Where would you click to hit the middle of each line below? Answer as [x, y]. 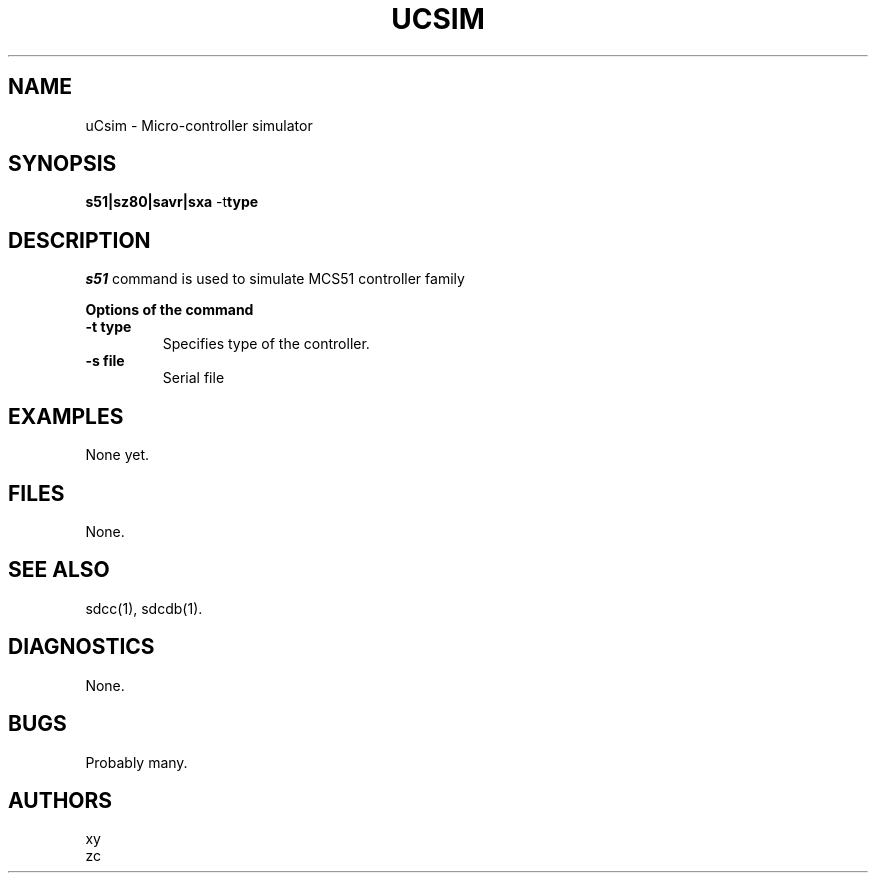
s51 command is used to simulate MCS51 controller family [275, 279]
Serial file [193, 378]
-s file [105, 361]
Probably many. [136, 762]
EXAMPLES [66, 416]
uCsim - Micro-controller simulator [199, 125]
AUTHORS [60, 800]
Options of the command [169, 310]
